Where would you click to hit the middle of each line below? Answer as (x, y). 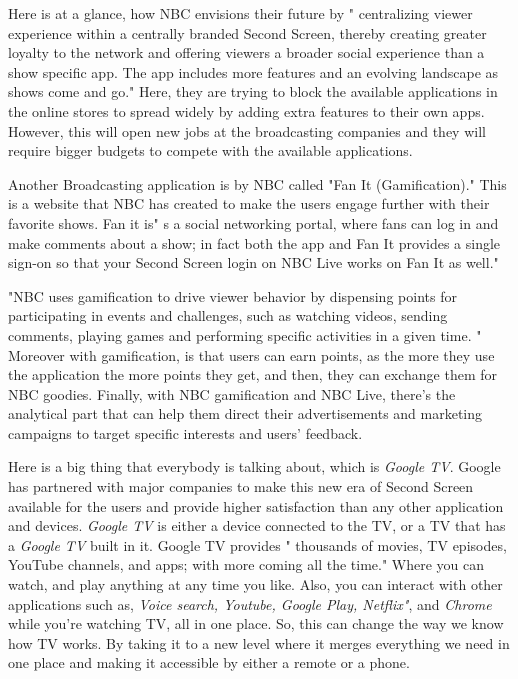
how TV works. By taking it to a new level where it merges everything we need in (259, 642)
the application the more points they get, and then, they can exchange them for (252, 374)
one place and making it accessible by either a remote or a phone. (209, 662)
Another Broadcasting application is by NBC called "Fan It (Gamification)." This (257, 183)
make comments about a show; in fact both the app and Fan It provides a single (254, 242)
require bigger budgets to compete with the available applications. (210, 150)
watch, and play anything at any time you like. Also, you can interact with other (255, 584)
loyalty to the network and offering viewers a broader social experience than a (246, 52)
